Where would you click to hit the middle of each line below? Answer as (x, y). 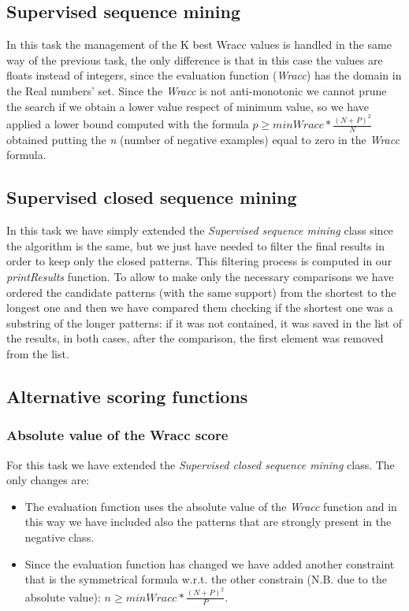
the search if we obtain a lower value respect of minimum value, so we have (188, 106)
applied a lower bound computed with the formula (128, 124)
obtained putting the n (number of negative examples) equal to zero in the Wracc (203, 139)
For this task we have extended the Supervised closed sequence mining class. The (201, 464)
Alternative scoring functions (127, 396)
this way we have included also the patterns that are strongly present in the (208, 522)
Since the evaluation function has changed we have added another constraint (210, 563)
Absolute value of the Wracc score (117, 435)
